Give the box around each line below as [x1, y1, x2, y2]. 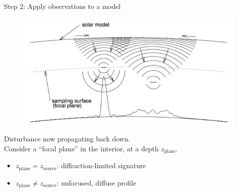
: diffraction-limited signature [57, 160, 146, 171]
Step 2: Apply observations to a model [4, 1, 121, 11]
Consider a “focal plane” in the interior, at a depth [4, 143, 159, 154]
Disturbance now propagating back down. [4, 133, 130, 144]
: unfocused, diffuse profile [57, 177, 136, 188]
